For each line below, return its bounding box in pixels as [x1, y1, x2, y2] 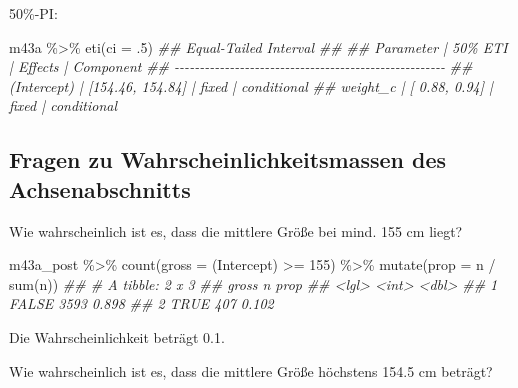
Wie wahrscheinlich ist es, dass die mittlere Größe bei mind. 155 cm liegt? [9, 220, 463, 241]
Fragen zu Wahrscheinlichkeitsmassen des [9, 144, 447, 175]
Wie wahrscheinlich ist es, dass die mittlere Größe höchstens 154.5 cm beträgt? [9, 360, 493, 381]
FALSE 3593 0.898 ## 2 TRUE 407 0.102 [9, 293, 274, 314]
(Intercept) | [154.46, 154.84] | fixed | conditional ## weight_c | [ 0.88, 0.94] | [9, 75, 493, 96]
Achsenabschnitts [9, 173, 191, 204]
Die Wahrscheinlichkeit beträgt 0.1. [9, 326, 225, 347]
